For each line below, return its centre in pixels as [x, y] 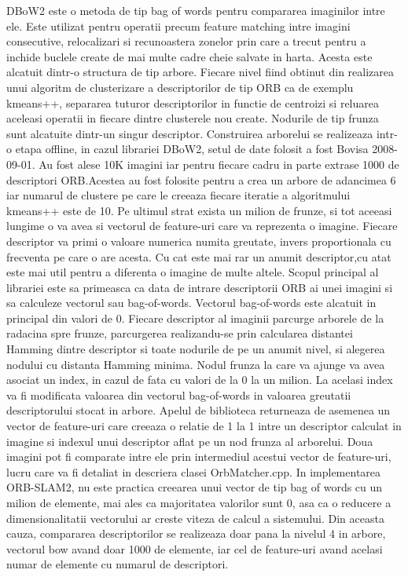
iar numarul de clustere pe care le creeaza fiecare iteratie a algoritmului [178, 195]
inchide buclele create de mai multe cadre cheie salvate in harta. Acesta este [189, 56]
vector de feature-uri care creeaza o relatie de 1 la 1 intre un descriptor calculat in [204, 426]
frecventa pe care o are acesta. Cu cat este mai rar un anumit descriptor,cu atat [199, 256]
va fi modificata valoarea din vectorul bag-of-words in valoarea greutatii [179, 394]
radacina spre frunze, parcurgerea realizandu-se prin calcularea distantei [180, 333]
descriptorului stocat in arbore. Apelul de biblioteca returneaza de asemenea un [198, 410]
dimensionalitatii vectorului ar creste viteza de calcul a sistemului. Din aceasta [195, 518]
